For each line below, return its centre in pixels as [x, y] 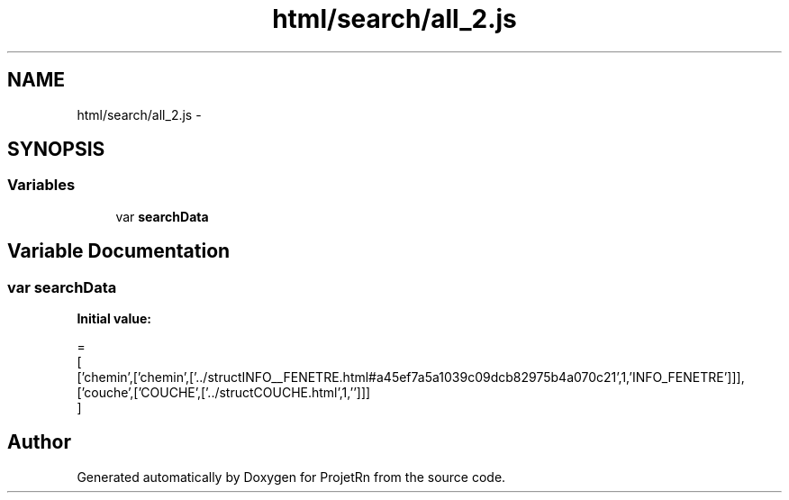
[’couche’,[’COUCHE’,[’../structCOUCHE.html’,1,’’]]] [224, 393]
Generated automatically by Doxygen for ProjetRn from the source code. [291, 477]
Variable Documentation [119, 251]
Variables [41, 185]
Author [39, 442]
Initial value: [114, 319]
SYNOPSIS [56, 150]
